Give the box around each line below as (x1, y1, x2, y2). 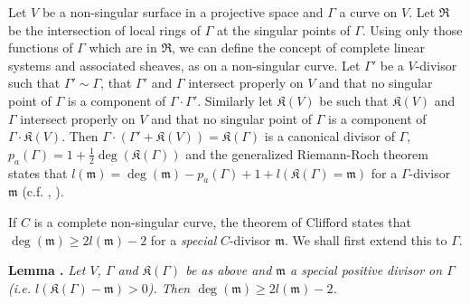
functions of (8, 38, 73, 57)
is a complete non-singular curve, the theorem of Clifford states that (33, 212, 412, 231)
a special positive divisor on (290, 261, 443, 280)
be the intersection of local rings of (8, 20, 201, 39)
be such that (319, 90, 389, 109)
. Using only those (362, 20, 463, 39)
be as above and (185, 261, 272, 280)
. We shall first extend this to (284, 230, 447, 249)
